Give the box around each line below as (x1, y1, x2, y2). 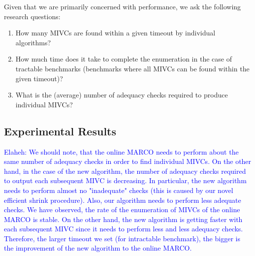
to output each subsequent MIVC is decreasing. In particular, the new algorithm (4, 175, 247, 186)
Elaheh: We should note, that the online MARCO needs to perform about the (4, 146, 239, 157)
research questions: (4, 11, 61, 21)
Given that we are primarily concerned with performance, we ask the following (4, 1, 241, 11)
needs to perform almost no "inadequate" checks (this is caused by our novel (4, 185, 233, 195)
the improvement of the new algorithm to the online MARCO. (4, 243, 192, 253)
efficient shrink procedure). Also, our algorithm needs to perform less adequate (4, 194, 241, 205)
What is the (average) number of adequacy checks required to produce (15, 90, 228, 100)
